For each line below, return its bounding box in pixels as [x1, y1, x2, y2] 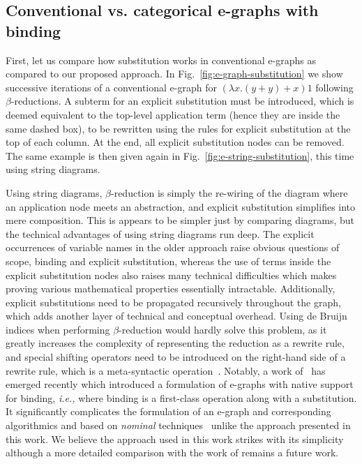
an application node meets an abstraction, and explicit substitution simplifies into [6, 199, 356, 214]
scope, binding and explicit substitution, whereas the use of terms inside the [6, 253, 331, 268]
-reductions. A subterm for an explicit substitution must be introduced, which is [10, 93, 354, 108]
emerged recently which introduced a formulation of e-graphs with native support [6, 377, 354, 391]
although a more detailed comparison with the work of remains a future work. [6, 445, 339, 460]
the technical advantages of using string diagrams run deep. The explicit [6, 226, 315, 241]
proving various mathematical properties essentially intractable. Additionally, [6, 281, 335, 296]
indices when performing [6, 322, 110, 336]
